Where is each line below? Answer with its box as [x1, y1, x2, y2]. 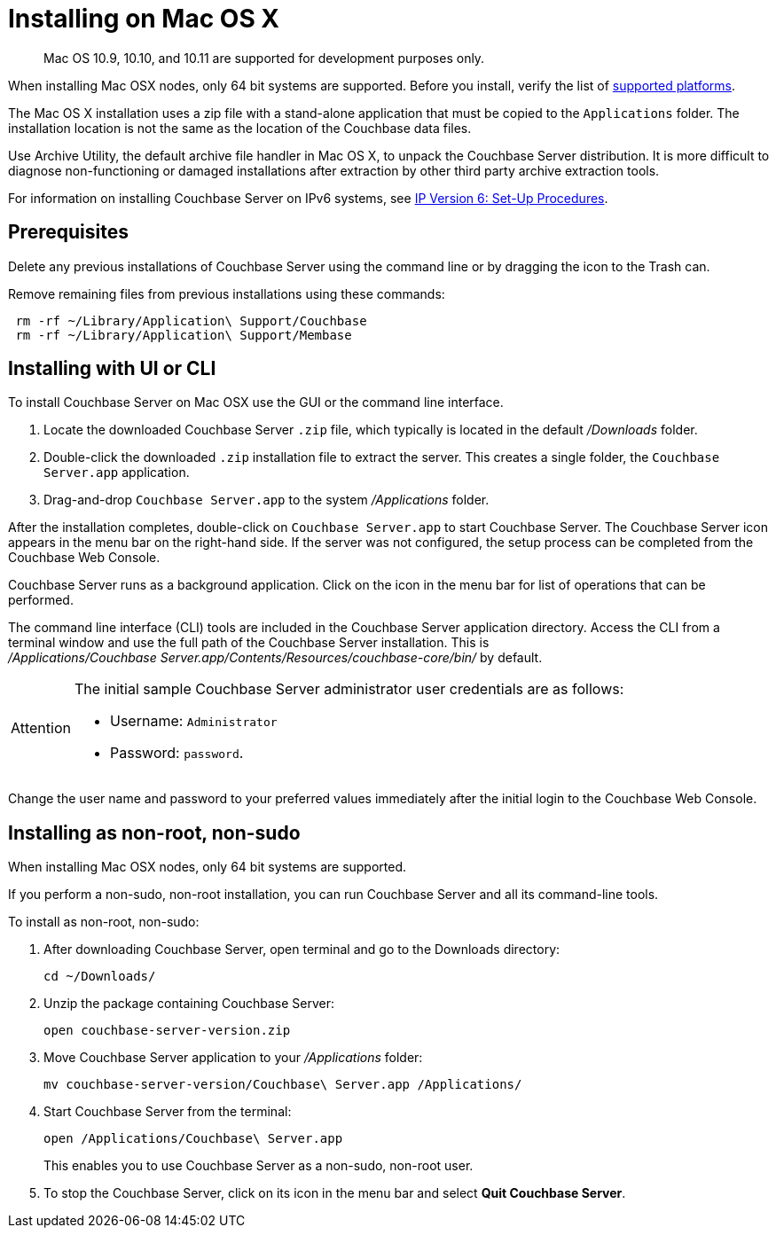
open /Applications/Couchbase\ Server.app [43, 1131, 343, 1146]
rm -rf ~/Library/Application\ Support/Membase [15, 327, 352, 342]
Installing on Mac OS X [8, 4, 280, 34]
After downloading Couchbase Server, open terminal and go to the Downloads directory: [43, 942, 560, 958]
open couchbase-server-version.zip [43, 1023, 291, 1038]
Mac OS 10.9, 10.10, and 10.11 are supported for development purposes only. [43, 50, 485, 66]
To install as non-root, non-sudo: [8, 914, 200, 930]
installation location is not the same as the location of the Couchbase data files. [8, 120, 472, 136]
